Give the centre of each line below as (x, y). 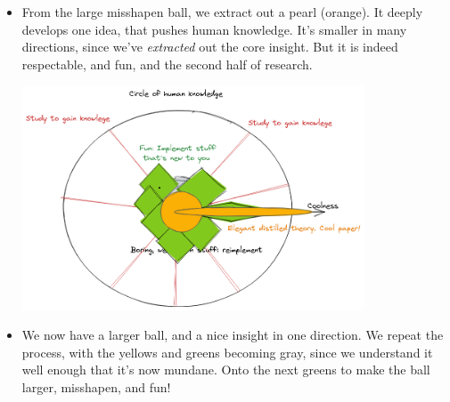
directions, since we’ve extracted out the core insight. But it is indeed (210, 47)
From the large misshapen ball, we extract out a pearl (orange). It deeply (222, 12)
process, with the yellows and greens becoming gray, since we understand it (227, 352)
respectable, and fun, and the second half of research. (167, 64)
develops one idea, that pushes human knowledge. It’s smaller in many (214, 29)
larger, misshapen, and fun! (96, 386)
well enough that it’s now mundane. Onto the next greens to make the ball (226, 370)
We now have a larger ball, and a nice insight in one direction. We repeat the (233, 335)
